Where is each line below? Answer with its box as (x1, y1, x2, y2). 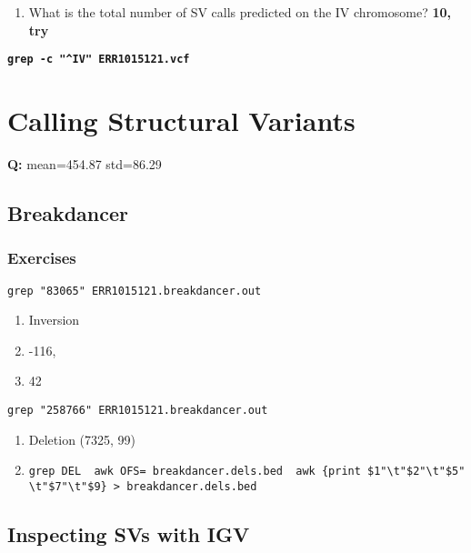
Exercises (7, 246, 76, 269)
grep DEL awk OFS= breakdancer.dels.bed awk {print (28, 465, 361, 478)
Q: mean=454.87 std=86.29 (7, 154, 162, 173)
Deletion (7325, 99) (28, 429, 136, 448)
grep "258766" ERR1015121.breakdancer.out (7, 404, 268, 417)
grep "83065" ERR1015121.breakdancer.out (7, 284, 262, 297)
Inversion (28, 310, 80, 329)
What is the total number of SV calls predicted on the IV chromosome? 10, (28, 3, 452, 21)
